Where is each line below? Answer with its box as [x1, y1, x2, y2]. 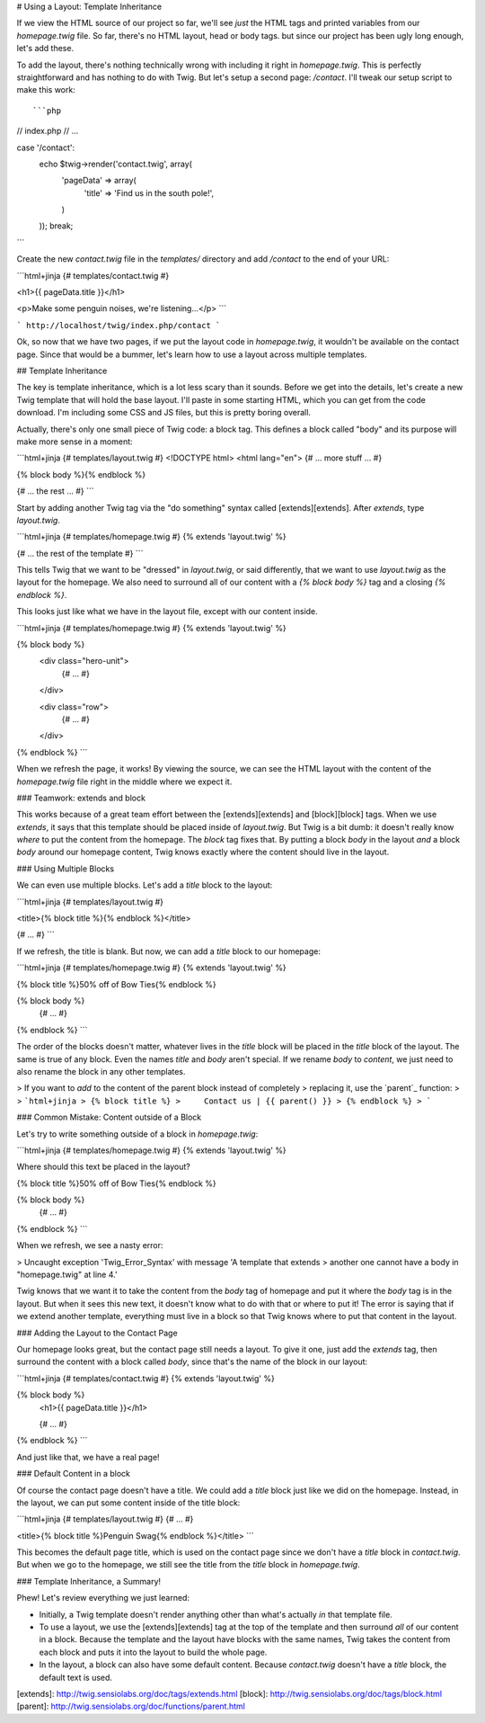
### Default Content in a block [16, 1469, 130, 1479]
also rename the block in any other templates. [16, 1066, 186, 1076]
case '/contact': [16, 142, 75, 153]
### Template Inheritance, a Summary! [16, 1576, 162, 1586]
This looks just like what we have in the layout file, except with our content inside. [16, 606, 318, 617]
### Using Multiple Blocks [16, 863, 115, 874]
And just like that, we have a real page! [16, 1451, 161, 1462]
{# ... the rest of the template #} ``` [16, 548, 144, 558]
